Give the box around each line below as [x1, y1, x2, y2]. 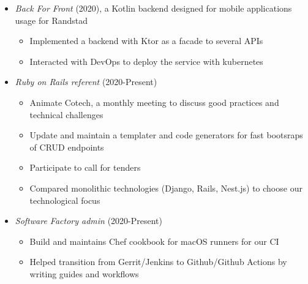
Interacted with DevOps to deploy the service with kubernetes [29, 54, 263, 67]
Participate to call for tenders [29, 161, 141, 174]
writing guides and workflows [29, 267, 139, 280]
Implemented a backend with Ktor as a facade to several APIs [29, 34, 263, 47]
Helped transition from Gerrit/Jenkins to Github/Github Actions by [29, 255, 287, 268]
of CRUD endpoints [29, 140, 104, 153]
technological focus [29, 193, 100, 206]
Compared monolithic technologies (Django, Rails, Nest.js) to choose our [29, 181, 302, 194]
